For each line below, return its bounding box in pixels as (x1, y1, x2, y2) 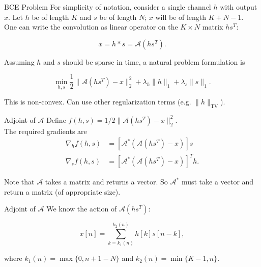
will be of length (155, 11, 207, 22)
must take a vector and (181, 176, 254, 187)
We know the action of (46, 203, 117, 214)
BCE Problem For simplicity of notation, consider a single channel (4, 2, 211, 12)
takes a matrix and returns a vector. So (45, 176, 168, 187)
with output (220, 2, 257, 12)
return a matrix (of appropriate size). (4, 186, 121, 197)
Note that (4, 176, 35, 187)
